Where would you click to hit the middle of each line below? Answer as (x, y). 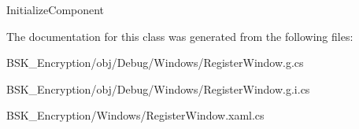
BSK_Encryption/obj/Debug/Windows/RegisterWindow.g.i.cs (158, 88)
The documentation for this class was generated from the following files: (180, 36)
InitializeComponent (56, 9)
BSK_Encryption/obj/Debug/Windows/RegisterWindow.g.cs (155, 63)
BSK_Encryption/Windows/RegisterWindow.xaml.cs (135, 115)
